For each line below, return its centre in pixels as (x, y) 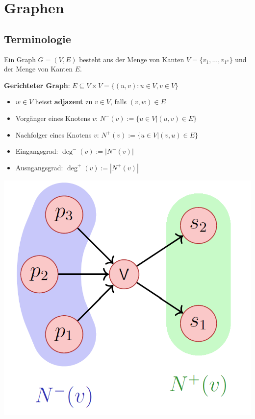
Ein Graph (20, 59)
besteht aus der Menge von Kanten (132, 59)
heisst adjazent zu (64, 102)
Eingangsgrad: (37, 151)
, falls (119, 102)
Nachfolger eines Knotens (53, 134)
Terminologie (38, 38)
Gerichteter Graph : (37, 85)
